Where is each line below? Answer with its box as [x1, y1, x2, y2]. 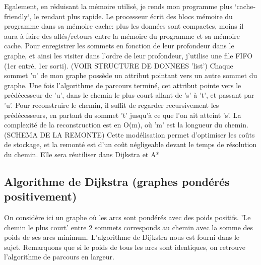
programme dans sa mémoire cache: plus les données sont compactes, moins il [4, 21, 244, 31]
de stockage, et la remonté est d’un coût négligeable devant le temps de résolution [4, 139, 257, 150]
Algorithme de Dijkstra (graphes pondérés [4, 173, 230, 189]
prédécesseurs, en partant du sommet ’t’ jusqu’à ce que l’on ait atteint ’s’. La [4, 109, 241, 120]
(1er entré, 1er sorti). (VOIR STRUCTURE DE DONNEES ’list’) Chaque [4, 60, 233, 71]
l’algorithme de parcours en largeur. [4, 251, 114, 262]
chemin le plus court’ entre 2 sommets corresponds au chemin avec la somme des [4, 222, 253, 232]
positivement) [4, 188, 77, 204]
